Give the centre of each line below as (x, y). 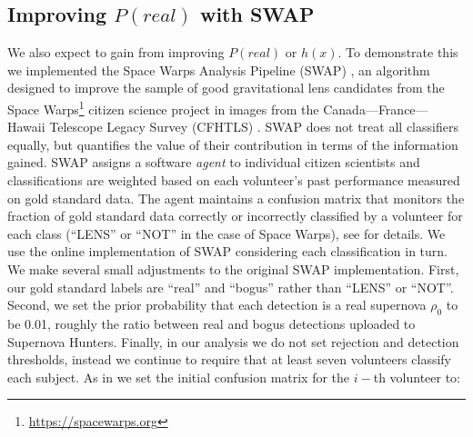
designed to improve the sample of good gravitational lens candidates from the (226, 88)
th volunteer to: (417, 377)
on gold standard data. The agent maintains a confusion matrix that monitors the (236, 198)
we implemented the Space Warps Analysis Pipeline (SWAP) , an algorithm (219, 70)
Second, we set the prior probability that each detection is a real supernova (217, 305)
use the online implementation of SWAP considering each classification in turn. (227, 251)
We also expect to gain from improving (116, 52)
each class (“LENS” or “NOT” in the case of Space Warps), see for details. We (226, 233)
